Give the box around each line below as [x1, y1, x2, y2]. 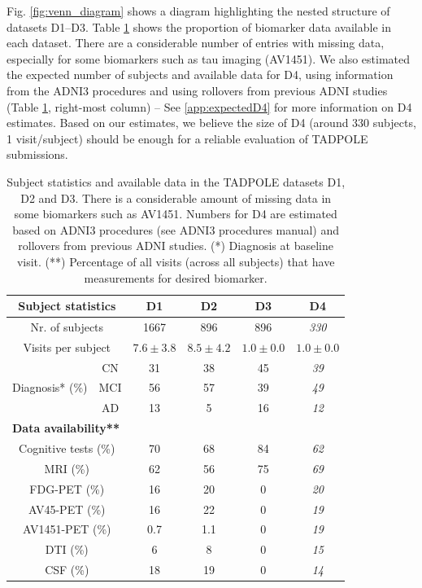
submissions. [7, 146, 68, 163]
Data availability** [12, 419, 120, 437]
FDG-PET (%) [29, 480, 105, 497]
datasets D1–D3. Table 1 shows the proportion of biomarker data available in [7, 18, 391, 35]
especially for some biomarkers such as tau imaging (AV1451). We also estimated [7, 50, 411, 67]
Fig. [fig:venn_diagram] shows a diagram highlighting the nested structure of [7, 2, 390, 19]
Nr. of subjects [30, 318, 104, 335]
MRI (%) [44, 459, 89, 476]
